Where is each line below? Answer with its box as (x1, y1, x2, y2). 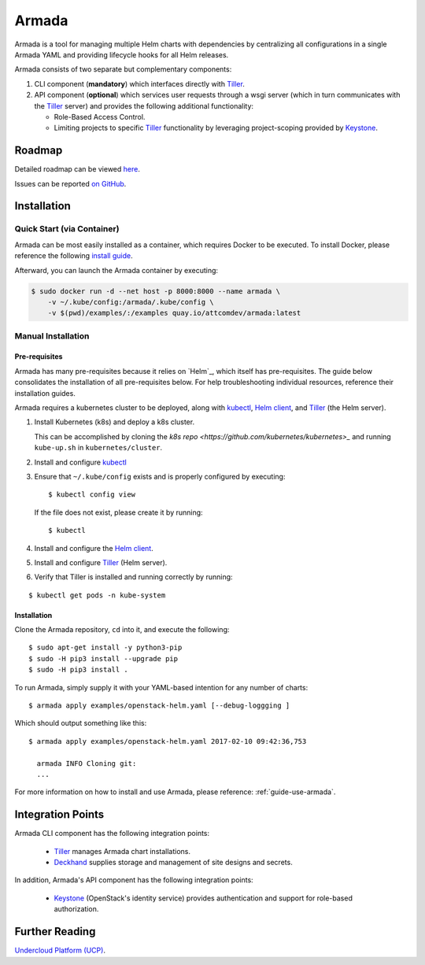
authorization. (54, 904, 99, 914)
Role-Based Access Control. (54, 112, 146, 121)
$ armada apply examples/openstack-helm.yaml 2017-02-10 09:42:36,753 (28, 737, 307, 745)
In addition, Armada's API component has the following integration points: (14, 875, 253, 885)
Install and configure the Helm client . (34, 543, 153, 553)
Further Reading (14, 925, 96, 938)
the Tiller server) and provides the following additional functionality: (34, 101, 254, 110)
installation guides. (14, 388, 76, 397)
